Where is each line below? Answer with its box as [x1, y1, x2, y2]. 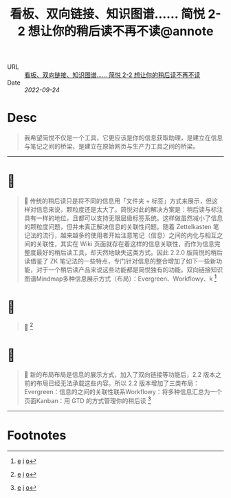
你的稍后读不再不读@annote [52, 23, 214, 39]
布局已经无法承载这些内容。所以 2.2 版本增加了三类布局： [36, 379, 199, 387]
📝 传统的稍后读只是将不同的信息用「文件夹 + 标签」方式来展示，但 [23, 197, 212, 205]
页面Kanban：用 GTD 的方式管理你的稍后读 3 [23, 396, 151, 404]
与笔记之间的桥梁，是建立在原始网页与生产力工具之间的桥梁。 [23, 142, 199, 151]
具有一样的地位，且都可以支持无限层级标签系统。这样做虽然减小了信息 [23, 214, 223, 222]
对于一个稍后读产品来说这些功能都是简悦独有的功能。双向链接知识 [36, 266, 223, 274]
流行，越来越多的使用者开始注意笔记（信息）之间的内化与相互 [42, 231, 217, 239]
